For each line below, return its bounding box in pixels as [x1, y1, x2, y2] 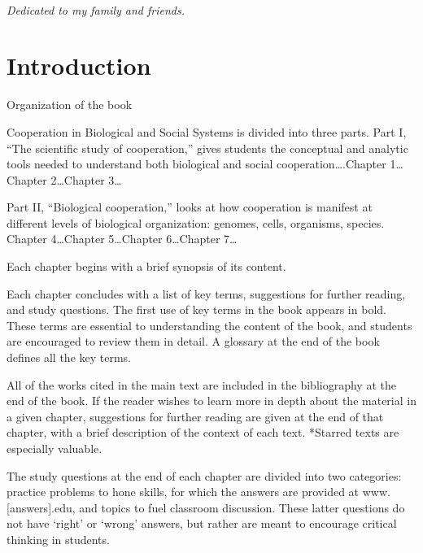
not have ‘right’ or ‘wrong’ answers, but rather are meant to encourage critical [7, 515, 397, 532]
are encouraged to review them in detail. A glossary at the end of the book [7, 333, 380, 350]
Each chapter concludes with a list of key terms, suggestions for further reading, [7, 285, 406, 302]
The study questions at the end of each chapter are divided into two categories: [7, 467, 402, 484]
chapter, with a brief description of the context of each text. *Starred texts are [7, 424, 399, 441]
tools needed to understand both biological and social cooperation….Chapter [7, 155, 386, 172]
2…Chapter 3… [50, 171, 122, 188]
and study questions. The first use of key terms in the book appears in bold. [7, 301, 386, 318]
